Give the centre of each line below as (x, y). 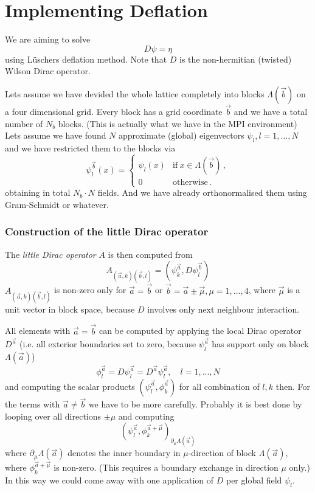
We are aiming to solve (48, 39)
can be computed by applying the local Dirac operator (200, 331)
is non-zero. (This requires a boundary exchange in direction (166, 467)
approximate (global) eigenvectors (182, 135)
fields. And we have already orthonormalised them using (202, 192)
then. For (293, 386)
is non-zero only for (90, 290)
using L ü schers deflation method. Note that (86, 59)
